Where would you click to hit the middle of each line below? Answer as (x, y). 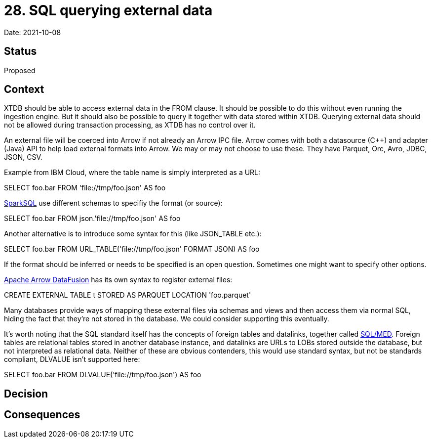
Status (20, 51)
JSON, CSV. (23, 157)
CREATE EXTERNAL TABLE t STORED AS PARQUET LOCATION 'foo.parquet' (128, 295)
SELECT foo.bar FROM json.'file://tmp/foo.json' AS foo (92, 219)
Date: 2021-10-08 (33, 32)
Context (24, 89)
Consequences (42, 415)
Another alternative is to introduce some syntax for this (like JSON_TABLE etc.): (133, 234)
